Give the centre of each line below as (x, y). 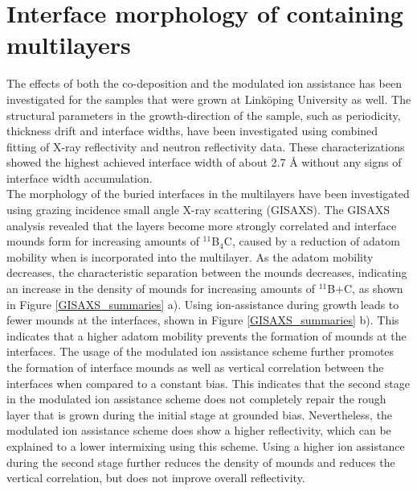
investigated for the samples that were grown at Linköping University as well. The (209, 99)
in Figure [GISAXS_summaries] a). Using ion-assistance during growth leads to (203, 304)
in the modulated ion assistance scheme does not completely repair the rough (196, 399)
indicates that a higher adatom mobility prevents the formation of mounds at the (206, 335)
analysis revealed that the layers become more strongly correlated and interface (202, 225)
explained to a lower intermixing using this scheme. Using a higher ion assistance (206, 446)
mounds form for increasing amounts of (103, 241)
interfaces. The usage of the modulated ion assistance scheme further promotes (200, 351)
